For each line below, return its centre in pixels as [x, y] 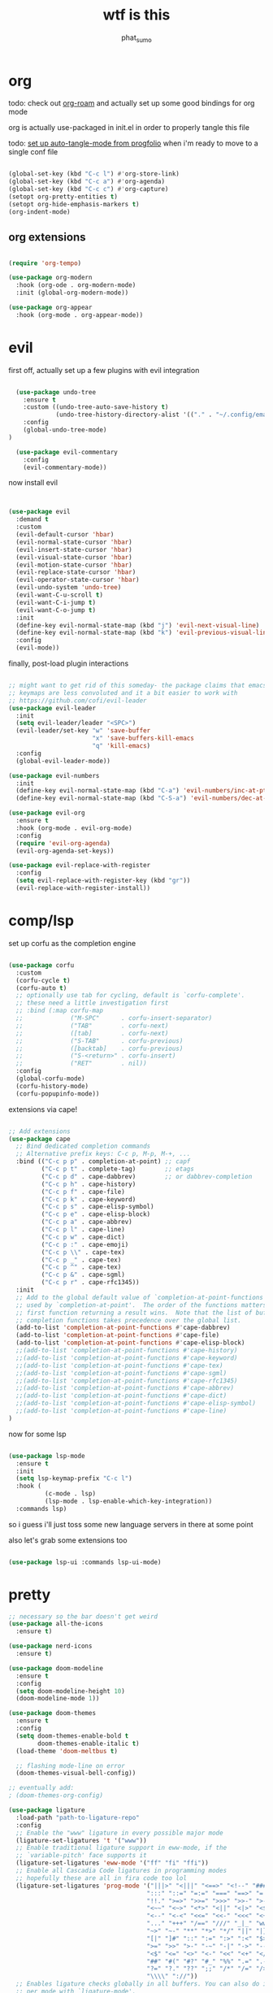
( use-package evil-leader [52, 708]
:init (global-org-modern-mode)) [72, 293]
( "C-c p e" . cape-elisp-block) [96, 1214]
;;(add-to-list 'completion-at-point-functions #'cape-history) [127, 1351]
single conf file [33, 152]
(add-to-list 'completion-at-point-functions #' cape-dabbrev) [123, 1328]
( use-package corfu [41, 965]
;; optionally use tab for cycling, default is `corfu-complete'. [130, 996]
